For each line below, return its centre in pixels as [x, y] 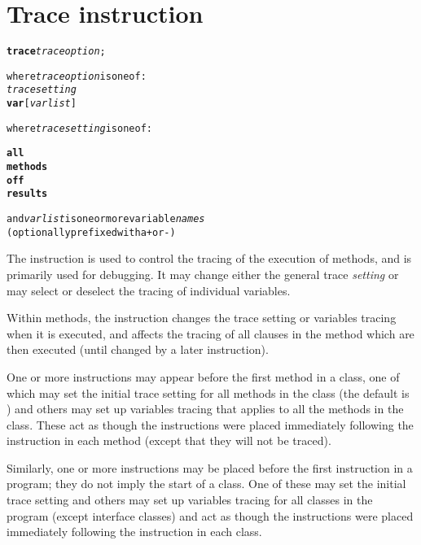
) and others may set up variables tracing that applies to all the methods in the [205, 409]
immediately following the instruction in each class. [134, 532]
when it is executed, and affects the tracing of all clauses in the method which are [210, 333]
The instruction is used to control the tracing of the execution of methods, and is [209, 258]
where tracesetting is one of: [79, 128]
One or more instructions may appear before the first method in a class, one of [203, 376]
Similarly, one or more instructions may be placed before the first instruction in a [210, 467]
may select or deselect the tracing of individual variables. [149, 290]
